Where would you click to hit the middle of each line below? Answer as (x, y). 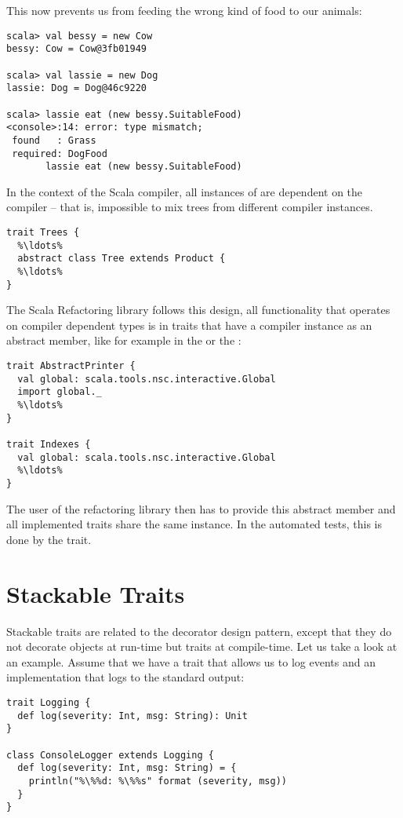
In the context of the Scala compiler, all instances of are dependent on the (185, 191)
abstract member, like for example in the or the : (124, 340)
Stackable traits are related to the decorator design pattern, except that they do (199, 631)
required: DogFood (60, 153)
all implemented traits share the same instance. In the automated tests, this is (194, 524)
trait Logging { (49, 702)
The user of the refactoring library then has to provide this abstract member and (201, 508)
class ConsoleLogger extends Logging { (110, 755)
